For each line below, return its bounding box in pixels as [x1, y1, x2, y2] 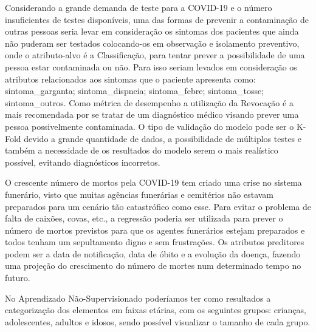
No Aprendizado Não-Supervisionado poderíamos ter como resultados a [5, 291, 271, 304]
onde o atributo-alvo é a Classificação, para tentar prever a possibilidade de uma [5, 49, 305, 61]
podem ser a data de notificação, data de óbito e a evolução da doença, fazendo [5, 247, 301, 260]
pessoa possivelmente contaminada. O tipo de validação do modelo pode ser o [5, 120, 294, 132]
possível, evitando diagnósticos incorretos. [5, 155, 160, 168]
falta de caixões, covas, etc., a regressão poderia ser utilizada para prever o [5, 212, 283, 225]
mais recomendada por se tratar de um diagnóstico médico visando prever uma [5, 108, 299, 121]
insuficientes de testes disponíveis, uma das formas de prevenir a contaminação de [5, 13, 309, 25]
